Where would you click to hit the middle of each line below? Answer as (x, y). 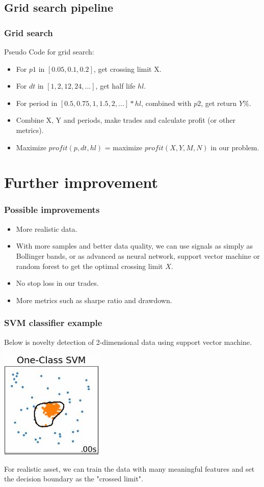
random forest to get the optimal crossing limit (89, 266)
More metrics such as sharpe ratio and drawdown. (94, 300)
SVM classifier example (53, 323)
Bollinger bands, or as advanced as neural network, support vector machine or (138, 255)
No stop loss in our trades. (57, 283)
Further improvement (81, 182)
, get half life (115, 86)
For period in (37, 103)
